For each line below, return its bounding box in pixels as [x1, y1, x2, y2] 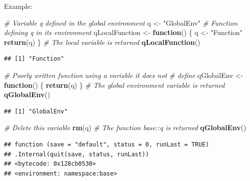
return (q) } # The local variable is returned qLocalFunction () [4, 36, 201, 47]
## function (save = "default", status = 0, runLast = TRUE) [4, 141, 209, 148]
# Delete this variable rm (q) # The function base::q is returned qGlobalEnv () [4, 122, 247, 133]
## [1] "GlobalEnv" [4, 108, 68, 115]
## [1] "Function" [4, 55, 64, 63]
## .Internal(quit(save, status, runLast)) [4, 150, 149, 158]
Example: [4, 1, 33, 11]
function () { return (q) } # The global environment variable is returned [4, 79, 225, 90]
